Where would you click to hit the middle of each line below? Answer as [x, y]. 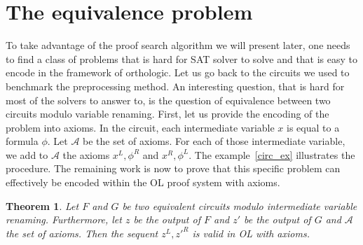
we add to [27, 154]
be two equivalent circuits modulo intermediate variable [240, 205]
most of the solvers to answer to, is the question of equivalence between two [168, 100]
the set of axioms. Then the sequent [82, 233]
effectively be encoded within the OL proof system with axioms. [143, 182]
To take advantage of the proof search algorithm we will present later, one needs [178, 45]
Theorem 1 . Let [42, 205]
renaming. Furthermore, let [64, 219]
